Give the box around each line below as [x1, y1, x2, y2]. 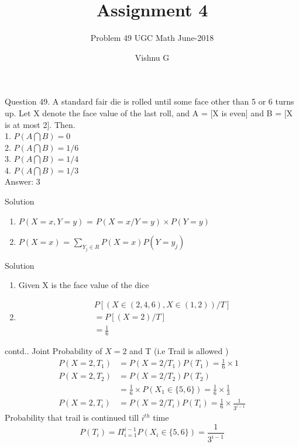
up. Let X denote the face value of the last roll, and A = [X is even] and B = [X [5, 106, 293, 119]
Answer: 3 [5, 175, 40, 188]
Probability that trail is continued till [5, 411, 139, 424]
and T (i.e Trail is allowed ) [129, 345, 229, 357]
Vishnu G [135, 51, 170, 63]
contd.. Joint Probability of [5, 345, 102, 357]
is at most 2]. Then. [5, 118, 75, 130]
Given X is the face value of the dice [18, 279, 149, 291]
